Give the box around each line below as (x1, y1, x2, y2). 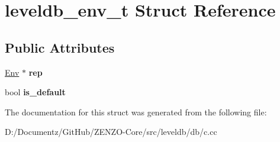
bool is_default (5, 86, 66, 98)
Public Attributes (5, 38, 115, 56)
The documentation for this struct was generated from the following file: (5, 105, 267, 118)
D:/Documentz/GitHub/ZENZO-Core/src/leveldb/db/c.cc (5, 125, 217, 138)
